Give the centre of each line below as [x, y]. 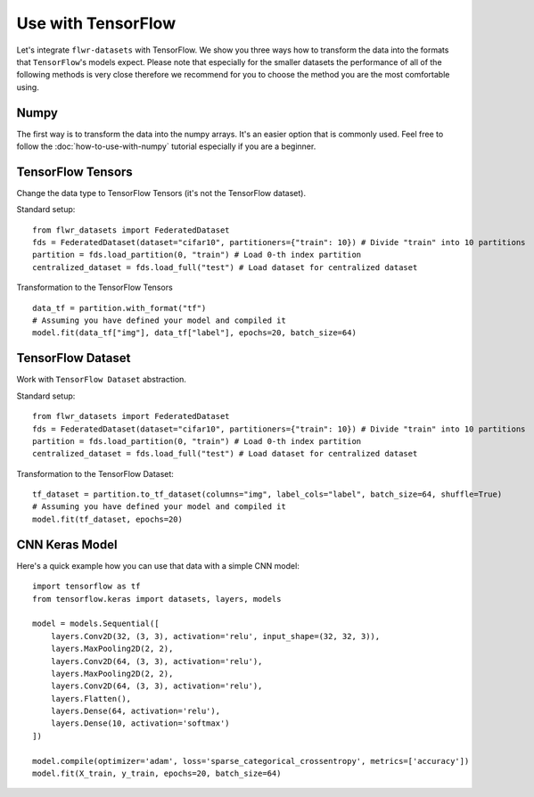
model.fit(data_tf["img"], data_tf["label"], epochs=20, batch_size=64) [194, 333]
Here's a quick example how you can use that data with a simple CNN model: [158, 565]
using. [28, 87]
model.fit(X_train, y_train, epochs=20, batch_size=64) [157, 774]
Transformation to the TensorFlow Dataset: [95, 473]
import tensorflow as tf [86, 587]
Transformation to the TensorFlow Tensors [94, 288]
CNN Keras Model [67, 544]
